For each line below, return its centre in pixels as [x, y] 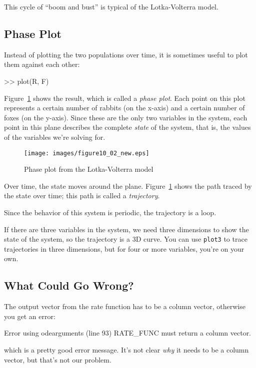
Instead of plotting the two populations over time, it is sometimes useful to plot [126, 54]
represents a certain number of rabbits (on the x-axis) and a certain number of [124, 108]
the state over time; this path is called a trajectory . [82, 195]
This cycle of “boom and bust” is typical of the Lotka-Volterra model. [111, 6]
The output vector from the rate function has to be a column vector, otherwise [125, 306]
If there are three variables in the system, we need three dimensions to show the [126, 229]
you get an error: [30, 316]
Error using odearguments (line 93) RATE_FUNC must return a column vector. [128, 333]
